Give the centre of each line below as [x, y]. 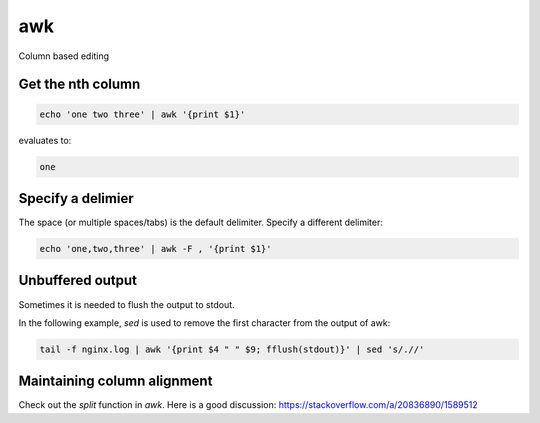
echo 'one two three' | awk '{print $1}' [142, 114]
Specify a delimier [76, 198]
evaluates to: [45, 140]
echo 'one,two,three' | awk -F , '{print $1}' [155, 248]
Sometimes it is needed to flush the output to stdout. [126, 304]
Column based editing [64, 56]
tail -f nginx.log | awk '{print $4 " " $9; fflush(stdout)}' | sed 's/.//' [232, 349]
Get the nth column [79, 84]
